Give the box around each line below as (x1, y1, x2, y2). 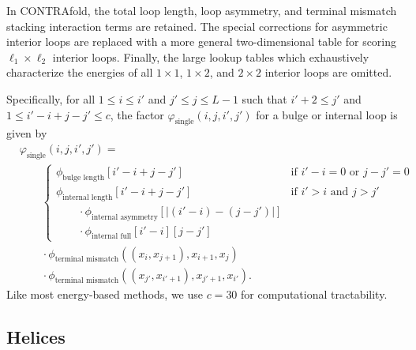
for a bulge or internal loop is (256, 106, 398, 122)
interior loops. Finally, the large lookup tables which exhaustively (52, 48, 369, 65)
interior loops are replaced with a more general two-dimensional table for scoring (6, 33, 397, 50)
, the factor (110, 106, 164, 122)
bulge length (62, 173, 105, 182)
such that (242, 90, 287, 107)
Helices (6, 324, 66, 348)
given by (6, 125, 47, 141)
